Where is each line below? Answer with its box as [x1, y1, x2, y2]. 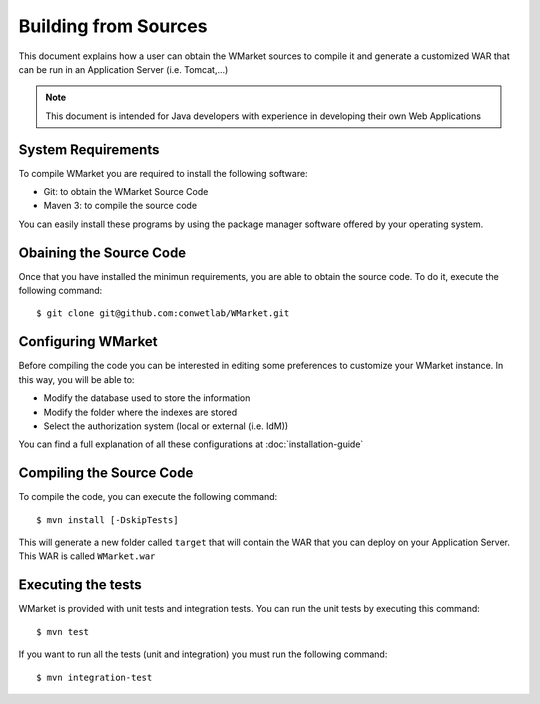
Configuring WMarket [18, 333, 159, 350]
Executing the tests [18, 576, 142, 594]
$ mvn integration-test [36, 671, 153, 683]
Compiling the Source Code [18, 465, 194, 482]
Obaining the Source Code [18, 244, 187, 261]
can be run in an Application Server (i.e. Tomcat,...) [18, 63, 229, 75]
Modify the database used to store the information [43, 392, 251, 404]
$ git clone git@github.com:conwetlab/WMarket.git [36, 308, 290, 319]
